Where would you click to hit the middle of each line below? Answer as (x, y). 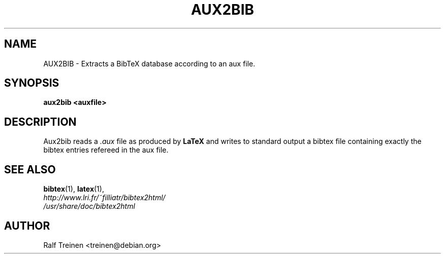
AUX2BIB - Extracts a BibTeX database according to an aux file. (149, 63)
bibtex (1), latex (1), (74, 189)
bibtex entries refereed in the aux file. (106, 150)
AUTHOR (27, 226)
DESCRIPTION (40, 122)
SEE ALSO (30, 169)
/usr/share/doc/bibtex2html (89, 206)
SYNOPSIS (32, 83)
